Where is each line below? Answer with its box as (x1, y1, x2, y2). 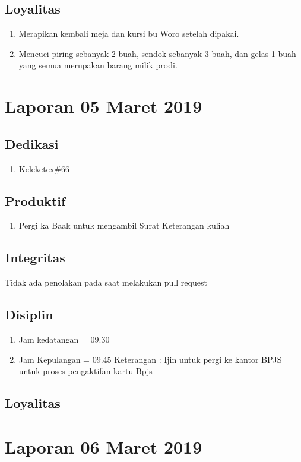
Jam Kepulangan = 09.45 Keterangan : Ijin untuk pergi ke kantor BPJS (18, 353, 282, 365)
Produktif (5, 191, 66, 210)
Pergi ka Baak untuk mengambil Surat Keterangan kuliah (18, 219, 230, 232)
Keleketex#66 (18, 162, 69, 175)
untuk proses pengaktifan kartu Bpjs (18, 365, 153, 377)
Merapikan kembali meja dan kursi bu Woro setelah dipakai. (18, 27, 239, 40)
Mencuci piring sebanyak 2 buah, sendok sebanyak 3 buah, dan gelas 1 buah (18, 47, 296, 59)
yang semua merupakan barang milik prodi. (18, 59, 178, 71)
